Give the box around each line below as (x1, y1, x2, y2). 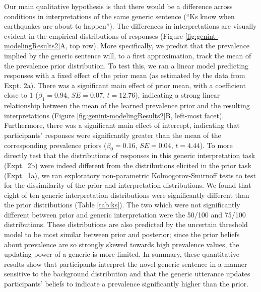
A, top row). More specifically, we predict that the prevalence (60, 40, 250, 51)
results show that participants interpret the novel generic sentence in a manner (4, 258, 247, 269)
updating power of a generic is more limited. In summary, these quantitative (4, 249, 240, 259)
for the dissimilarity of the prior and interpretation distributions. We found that (4, 180, 251, 190)
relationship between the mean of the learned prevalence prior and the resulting (4, 100, 250, 111)
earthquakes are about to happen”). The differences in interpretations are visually (4, 21, 257, 31)
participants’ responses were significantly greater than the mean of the (4, 129, 221, 140)
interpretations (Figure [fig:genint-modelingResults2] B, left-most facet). (4, 110, 224, 120)
